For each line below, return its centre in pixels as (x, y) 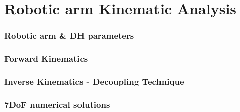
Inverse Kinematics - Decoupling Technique (94, 81)
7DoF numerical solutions (57, 104)
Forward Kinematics (46, 59)
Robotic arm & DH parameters (69, 35)
